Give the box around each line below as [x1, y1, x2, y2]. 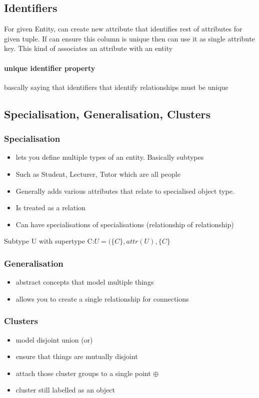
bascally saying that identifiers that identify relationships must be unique [4, 81, 228, 92]
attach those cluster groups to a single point [15, 368, 151, 378]
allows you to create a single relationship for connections [15, 293, 189, 304]
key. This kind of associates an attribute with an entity [4, 43, 173, 53]
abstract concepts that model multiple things [15, 277, 154, 287]
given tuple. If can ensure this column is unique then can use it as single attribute [4, 33, 255, 43]
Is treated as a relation [15, 202, 85, 213]
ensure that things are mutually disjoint [15, 351, 138, 362]
